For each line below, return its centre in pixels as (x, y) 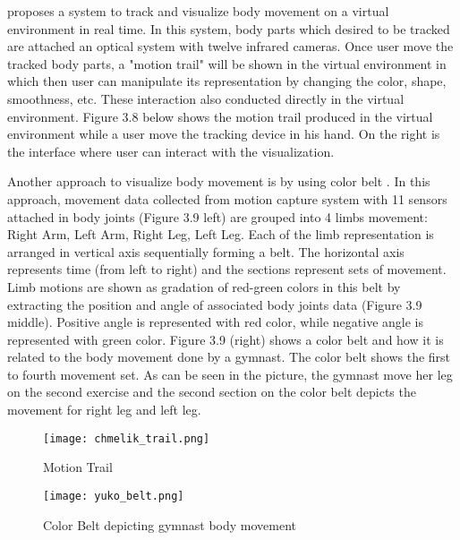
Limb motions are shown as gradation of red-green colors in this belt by (204, 286)
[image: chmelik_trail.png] (127, 438)
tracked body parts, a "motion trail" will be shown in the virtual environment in (227, 63)
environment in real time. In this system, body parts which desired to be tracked (229, 28)
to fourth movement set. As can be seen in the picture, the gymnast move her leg (230, 374)
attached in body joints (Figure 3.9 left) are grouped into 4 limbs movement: (217, 216)
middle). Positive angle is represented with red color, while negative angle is (215, 322)
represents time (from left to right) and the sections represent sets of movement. (227, 269)
